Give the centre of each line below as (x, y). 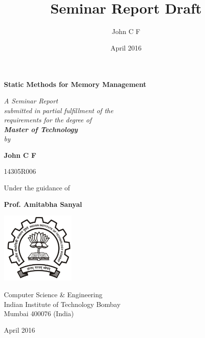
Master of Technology (41, 129)
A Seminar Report (31, 100)
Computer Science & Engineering (53, 294)
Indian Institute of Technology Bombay (62, 304)
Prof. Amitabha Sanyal (43, 204)
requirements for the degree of (48, 120)
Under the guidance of (37, 188)
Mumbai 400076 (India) (39, 313)
